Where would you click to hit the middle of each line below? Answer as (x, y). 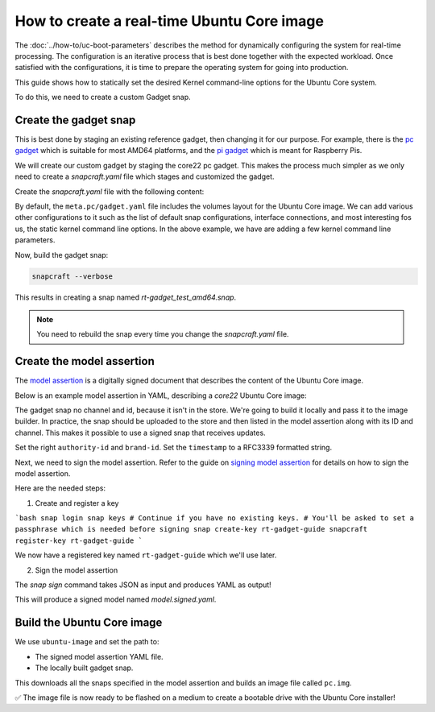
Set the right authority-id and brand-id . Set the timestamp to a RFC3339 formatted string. (174, 448)
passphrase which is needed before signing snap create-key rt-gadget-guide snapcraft (191, 529)
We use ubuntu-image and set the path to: (87, 642)
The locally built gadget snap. (84, 668)
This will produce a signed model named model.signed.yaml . (116, 599)
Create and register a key (77, 503)
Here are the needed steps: (60, 488)
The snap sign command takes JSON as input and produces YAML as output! (143, 585)
